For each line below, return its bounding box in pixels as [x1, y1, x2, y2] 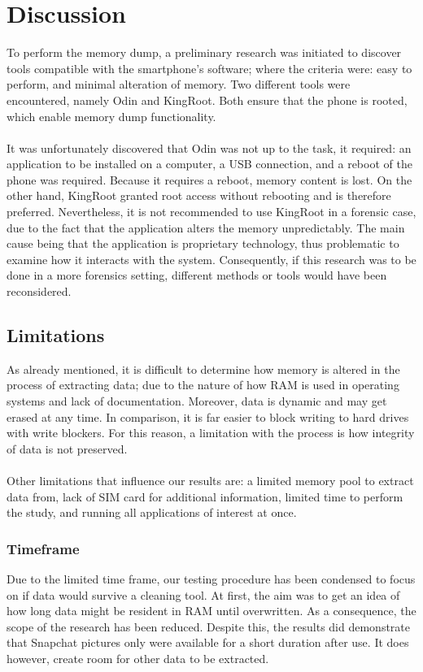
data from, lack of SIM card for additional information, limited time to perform [7, 488, 403, 505]
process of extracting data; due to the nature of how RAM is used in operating [7, 376, 399, 393]
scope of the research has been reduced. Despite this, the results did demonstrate [7, 618, 411, 635]
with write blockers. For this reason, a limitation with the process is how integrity [7, 424, 415, 441]
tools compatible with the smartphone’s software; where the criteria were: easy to [7, 59, 412, 76]
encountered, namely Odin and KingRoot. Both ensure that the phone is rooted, [7, 91, 408, 108]
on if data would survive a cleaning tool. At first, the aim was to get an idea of [7, 586, 400, 603]
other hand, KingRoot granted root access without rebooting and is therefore [7, 187, 391, 204]
